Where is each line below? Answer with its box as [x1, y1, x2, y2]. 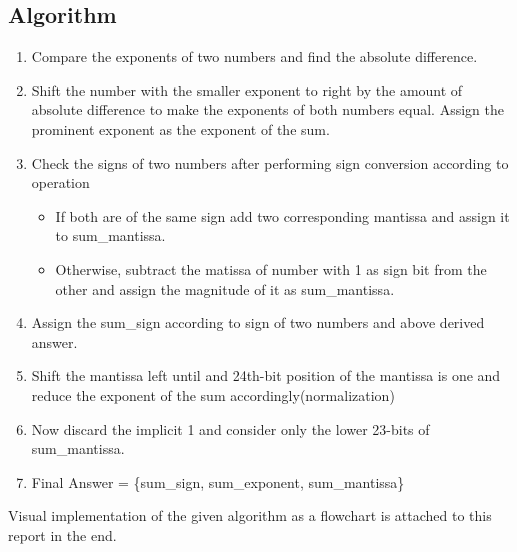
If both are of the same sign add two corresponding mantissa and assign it [55, 205, 510, 226]
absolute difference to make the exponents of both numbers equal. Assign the [31, 99, 504, 120]
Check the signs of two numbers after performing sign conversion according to [31, 152, 509, 173]
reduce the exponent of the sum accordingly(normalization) [31, 384, 395, 405]
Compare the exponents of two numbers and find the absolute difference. [31, 46, 478, 67]
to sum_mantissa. [55, 225, 166, 246]
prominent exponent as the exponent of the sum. [31, 118, 330, 139]
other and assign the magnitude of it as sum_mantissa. [55, 278, 395, 299]
